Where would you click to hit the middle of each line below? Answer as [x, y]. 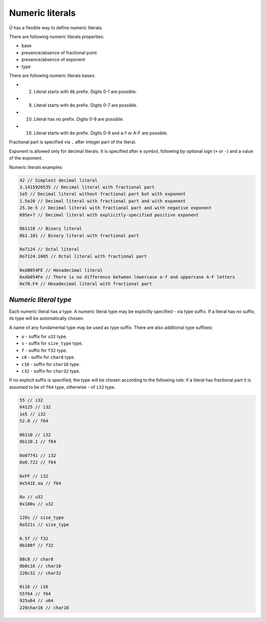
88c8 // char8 [36, 559]
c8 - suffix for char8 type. [48, 357]
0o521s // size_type [44, 524]
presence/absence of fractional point [59, 52]
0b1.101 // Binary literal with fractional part [79, 235]
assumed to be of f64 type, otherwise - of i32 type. [62, 387]
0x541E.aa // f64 [40, 483]
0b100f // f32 [36, 545]
